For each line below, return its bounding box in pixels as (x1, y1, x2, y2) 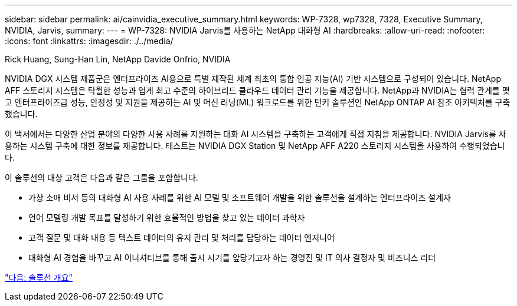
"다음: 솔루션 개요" (5, 272, 73, 282)
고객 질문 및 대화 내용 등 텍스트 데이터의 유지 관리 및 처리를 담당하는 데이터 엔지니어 (28, 232, 335, 242)
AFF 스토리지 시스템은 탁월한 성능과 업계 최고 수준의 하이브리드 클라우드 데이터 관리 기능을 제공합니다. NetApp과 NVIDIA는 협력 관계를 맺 (5, 85, 510, 95)
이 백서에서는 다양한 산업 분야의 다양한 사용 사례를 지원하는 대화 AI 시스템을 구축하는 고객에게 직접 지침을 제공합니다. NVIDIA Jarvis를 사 (5, 129, 506, 139)
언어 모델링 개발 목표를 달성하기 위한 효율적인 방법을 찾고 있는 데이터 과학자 (28, 212, 305, 222)
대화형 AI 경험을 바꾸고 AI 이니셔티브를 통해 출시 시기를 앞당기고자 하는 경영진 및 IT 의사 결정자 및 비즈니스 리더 (28, 252, 436, 262)
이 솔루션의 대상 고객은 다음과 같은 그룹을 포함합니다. (5, 172, 198, 182)
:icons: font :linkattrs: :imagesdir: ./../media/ (5, 36, 174, 46)
